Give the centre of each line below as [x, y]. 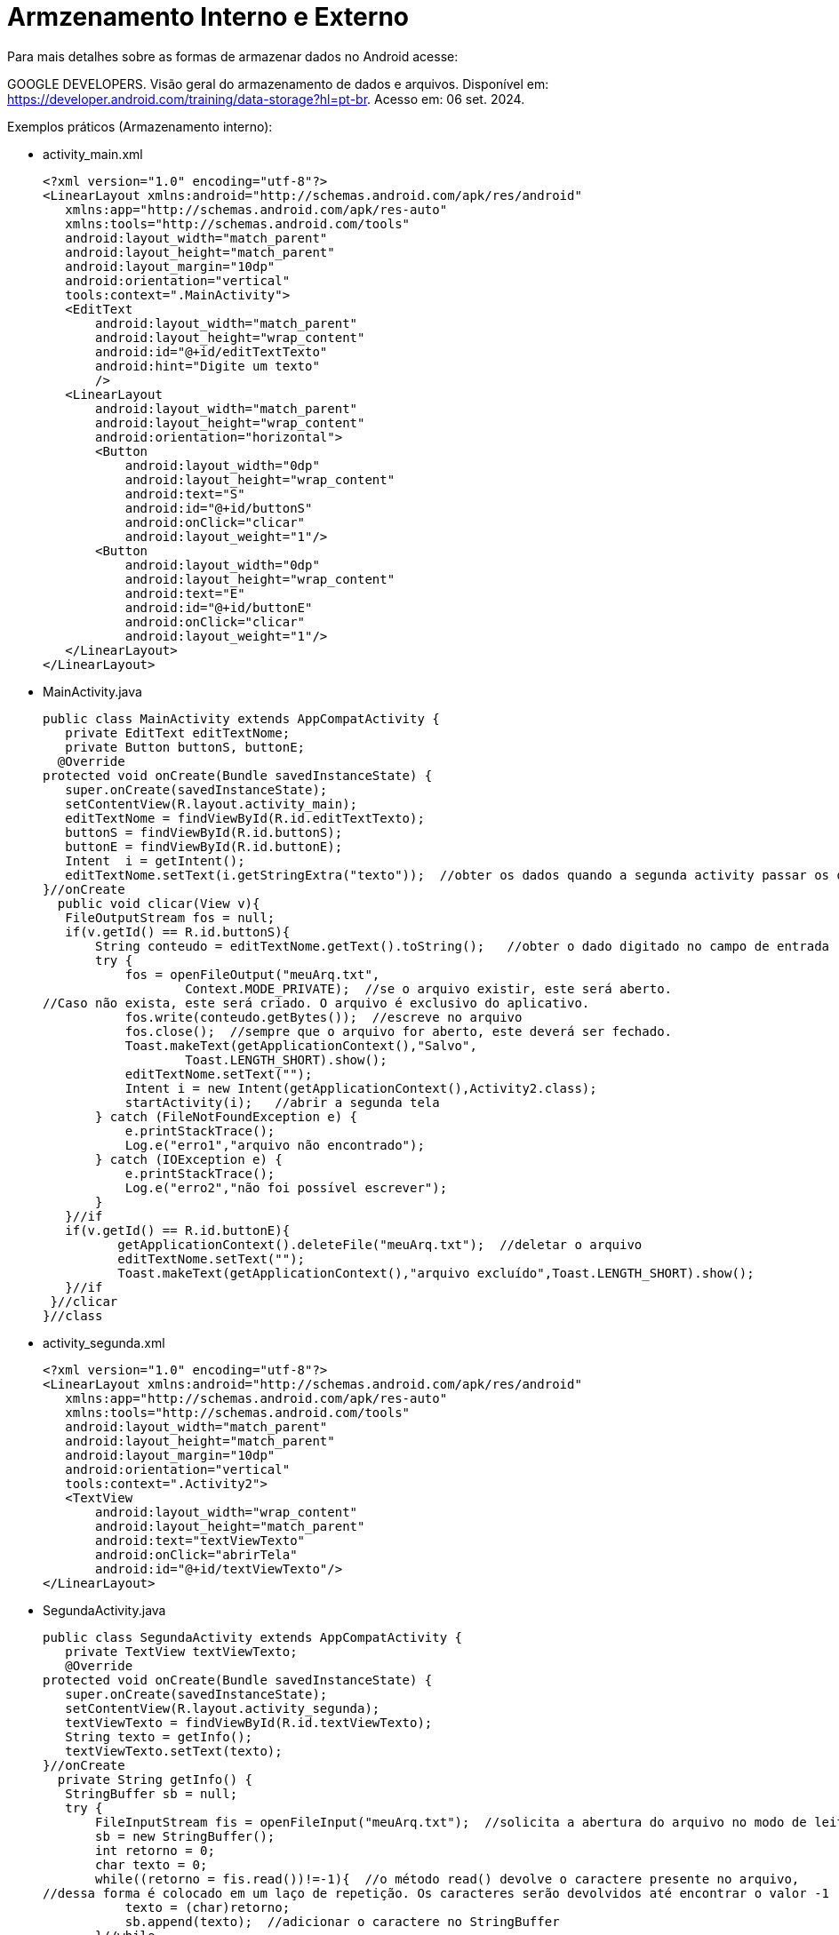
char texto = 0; [152, 1864]
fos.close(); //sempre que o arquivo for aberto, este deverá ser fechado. [399, 1031]
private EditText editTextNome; [178, 733]
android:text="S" [185, 494]
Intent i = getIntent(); [155, 860]
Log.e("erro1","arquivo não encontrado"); [275, 1145]
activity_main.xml [93, 154]
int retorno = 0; [155, 1850]
